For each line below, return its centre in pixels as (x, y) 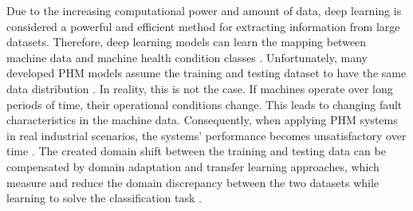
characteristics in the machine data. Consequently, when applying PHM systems (202, 120)
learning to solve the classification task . (104, 198)
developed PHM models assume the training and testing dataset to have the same (206, 73)
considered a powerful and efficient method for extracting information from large (203, 26)
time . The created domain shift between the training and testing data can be (196, 151)
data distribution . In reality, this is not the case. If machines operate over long (200, 88)
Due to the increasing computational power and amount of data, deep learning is (204, 10)
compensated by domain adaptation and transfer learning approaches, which (193, 166)
